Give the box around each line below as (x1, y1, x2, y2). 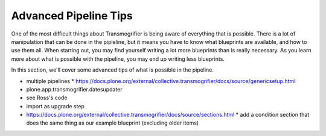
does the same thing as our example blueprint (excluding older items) (26, 119, 199, 126)
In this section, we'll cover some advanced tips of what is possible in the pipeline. (11, 66, 214, 73)
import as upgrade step (26, 102, 85, 110)
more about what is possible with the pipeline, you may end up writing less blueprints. (11, 55, 225, 63)
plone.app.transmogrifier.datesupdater (26, 85, 123, 93)
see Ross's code (26, 94, 68, 102)
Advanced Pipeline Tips (11, 9, 133, 22)
